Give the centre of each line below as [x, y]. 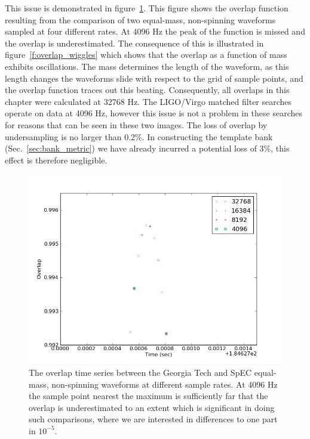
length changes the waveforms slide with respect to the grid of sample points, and [154, 78]
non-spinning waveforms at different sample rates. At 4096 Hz [165, 384]
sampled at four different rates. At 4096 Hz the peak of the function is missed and [155, 31]
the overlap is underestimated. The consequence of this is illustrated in [134, 43]
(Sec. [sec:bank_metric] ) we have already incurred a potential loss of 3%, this [147, 148]
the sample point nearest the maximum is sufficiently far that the [148, 396]
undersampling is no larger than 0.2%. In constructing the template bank [139, 136]
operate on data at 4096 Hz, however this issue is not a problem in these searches [154, 113]
